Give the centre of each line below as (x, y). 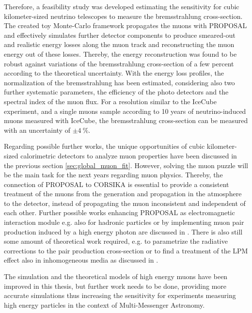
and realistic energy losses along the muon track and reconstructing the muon (119, 44)
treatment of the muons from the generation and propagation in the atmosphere (123, 194)
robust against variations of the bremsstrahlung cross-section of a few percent (119, 63)
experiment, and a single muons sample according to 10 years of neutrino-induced (125, 111)
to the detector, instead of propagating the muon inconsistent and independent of (125, 203)
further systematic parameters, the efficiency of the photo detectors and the (116, 92)
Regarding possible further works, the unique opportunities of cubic (104, 146)
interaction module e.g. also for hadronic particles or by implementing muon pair (124, 222)
